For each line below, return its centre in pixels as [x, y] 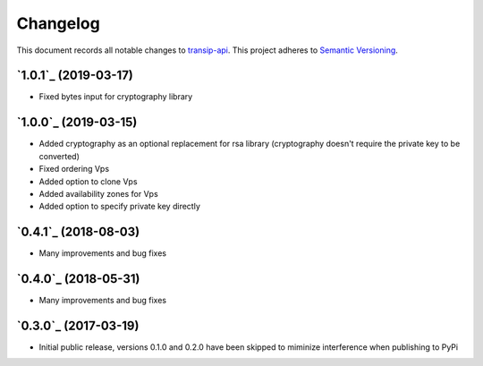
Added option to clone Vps [88, 181]
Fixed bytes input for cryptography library [116, 97]
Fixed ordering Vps [74, 169]
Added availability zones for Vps [98, 193]
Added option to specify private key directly [119, 207]
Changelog [58, 23]
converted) [59, 156]
